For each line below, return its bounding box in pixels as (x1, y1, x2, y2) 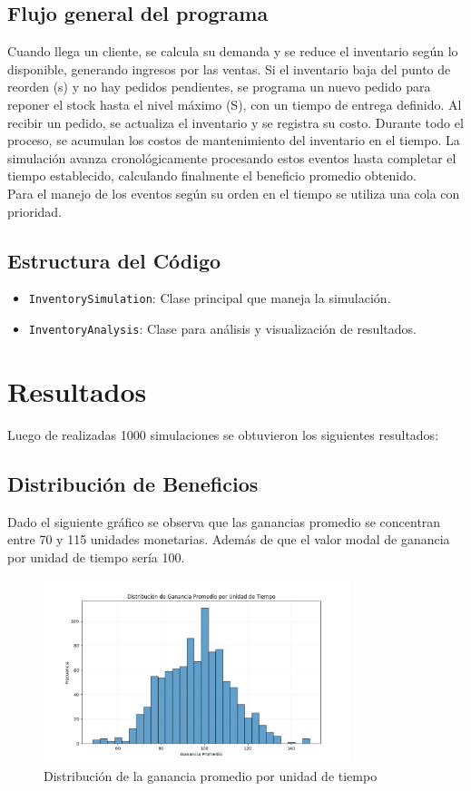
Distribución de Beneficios (7, 469, 259, 497)
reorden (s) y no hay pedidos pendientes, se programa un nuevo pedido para (7, 77, 431, 96)
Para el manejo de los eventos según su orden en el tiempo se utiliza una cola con (7, 183, 460, 202)
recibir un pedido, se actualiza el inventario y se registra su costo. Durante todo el (7, 112, 464, 132)
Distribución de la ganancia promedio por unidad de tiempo (44, 767, 378, 786)
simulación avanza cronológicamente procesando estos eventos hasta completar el (7, 148, 456, 167)
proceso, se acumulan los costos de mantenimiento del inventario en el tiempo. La (7, 131, 460, 150)
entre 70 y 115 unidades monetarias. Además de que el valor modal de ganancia (7, 530, 450, 549)
